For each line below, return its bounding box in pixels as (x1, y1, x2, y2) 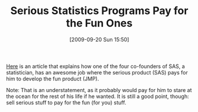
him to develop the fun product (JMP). (6, 75, 99, 82)
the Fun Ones (66, 16, 133, 30)
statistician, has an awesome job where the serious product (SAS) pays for (6, 69, 188, 76)
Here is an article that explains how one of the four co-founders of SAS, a (6, 63, 185, 70)
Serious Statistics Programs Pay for (10, 4, 189, 18)
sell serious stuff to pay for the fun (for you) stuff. (6, 99, 126, 106)
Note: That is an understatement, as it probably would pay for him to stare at (6, 86, 192, 93)
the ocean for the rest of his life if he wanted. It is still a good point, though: (6, 93, 189, 100)
